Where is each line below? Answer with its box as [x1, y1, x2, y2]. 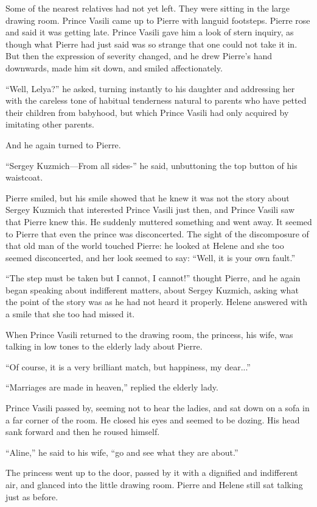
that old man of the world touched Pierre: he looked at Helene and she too [5, 239, 284, 252]
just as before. [5, 490, 58, 503]
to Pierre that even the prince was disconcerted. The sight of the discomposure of [5, 227, 309, 240]
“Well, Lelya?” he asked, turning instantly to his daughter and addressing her [5, 82, 295, 95]
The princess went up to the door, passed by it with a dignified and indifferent [5, 466, 298, 479]
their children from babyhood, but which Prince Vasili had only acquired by [5, 106, 289, 118]
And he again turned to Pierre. [5, 138, 121, 151]
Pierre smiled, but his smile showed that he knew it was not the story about [5, 191, 290, 204]
